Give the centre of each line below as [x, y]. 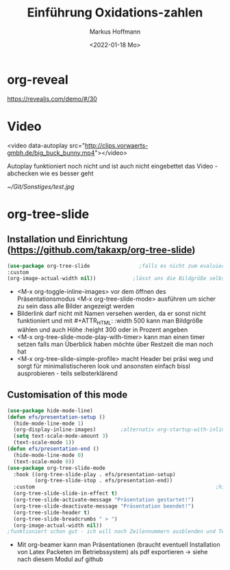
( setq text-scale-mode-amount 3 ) [61, 436]
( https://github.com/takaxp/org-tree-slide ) [101, 250]
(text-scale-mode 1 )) [44, 443]
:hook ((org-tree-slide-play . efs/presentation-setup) [94, 474]
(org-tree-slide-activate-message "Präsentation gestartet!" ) [104, 500]
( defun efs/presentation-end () [53, 449]
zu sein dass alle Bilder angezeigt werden [76, 306]
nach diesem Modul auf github [60, 559]
